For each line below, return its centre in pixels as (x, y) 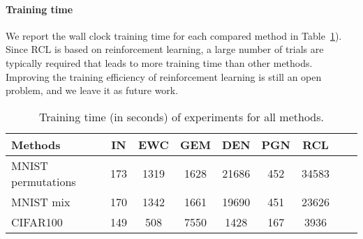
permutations (44, 181)
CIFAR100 (37, 222)
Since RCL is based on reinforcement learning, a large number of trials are (165, 49)
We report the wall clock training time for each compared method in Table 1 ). (174, 35)
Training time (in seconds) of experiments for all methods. (181, 116)
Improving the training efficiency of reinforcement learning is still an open (164, 76)
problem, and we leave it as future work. (92, 90)
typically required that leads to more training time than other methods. (159, 62)
